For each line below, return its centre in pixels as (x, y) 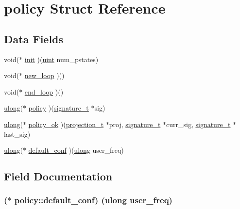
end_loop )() (44, 91)
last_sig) (17, 134)
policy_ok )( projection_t (66, 124)
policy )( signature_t (59, 108)
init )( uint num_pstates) (61, 59)
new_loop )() (44, 75)
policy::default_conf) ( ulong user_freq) (93, 200)
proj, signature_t (135, 124)
